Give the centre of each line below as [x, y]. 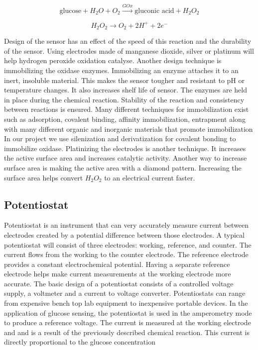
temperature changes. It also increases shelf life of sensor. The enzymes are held [126, 90]
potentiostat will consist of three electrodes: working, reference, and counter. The [128, 244]
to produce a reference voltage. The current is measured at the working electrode [128, 322]
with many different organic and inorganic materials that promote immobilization [129, 129]
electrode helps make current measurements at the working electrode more [118, 274]
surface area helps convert [44, 177]
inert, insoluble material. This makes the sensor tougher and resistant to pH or [124, 80]
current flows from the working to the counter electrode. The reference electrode [126, 254]
